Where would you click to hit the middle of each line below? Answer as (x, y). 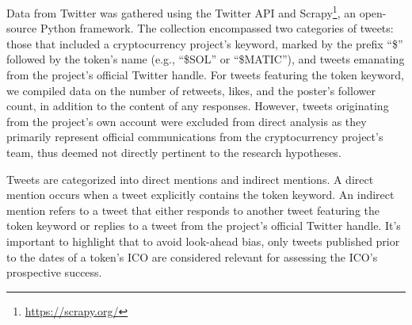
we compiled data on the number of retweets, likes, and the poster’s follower (191, 90)
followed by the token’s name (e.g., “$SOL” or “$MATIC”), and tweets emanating (206, 59)
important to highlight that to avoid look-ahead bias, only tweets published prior (203, 241)
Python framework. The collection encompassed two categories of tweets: (217, 28)
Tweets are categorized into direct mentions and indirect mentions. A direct (190, 179)
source (22, 28)
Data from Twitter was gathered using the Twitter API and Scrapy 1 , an (181, 11)
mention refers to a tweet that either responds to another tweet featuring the (193, 210)
